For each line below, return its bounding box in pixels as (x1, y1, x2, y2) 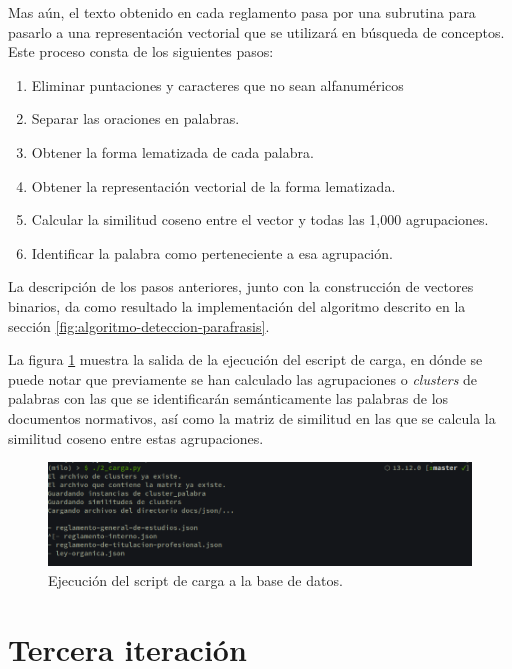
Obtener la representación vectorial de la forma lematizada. (31, 175, 396, 196)
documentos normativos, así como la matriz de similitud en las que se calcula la (8, 407, 496, 428)
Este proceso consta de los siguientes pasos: (8, 41, 274, 62)
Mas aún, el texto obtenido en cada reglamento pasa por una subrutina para (8, 2, 476, 22)
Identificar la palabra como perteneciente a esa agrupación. (31, 242, 393, 263)
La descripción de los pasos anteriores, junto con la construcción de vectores (8, 276, 474, 297)
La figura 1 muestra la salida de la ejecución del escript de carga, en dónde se (8, 349, 483, 370)
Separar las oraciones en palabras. (31, 108, 240, 129)
